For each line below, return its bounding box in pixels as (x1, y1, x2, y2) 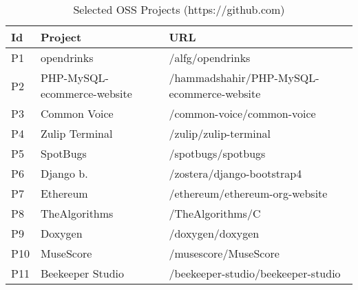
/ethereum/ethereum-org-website (169, 185, 328, 201)
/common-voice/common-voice (169, 105, 316, 121)
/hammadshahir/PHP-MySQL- (169, 70, 319, 85)
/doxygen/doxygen (169, 225, 260, 241)
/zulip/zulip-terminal (169, 125, 271, 141)
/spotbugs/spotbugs (169, 145, 266, 161)
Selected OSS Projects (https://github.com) (73, 1, 285, 17)
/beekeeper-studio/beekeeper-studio (169, 265, 341, 281)
